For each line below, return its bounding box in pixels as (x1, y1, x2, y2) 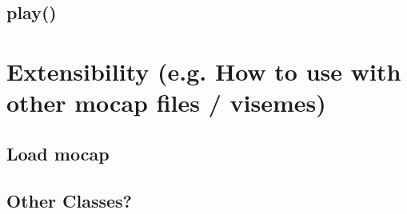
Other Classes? (6, 188, 132, 212)
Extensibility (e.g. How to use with (6, 54, 401, 87)
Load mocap (6, 141, 110, 165)
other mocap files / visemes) (6, 86, 326, 119)
